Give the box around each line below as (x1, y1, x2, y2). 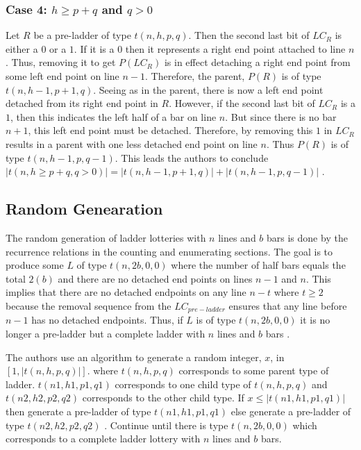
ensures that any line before (228, 298, 347, 312)
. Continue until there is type (104, 417, 228, 432)
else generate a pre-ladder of (230, 403, 351, 418)
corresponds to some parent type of (178, 363, 329, 378)
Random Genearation (6, 198, 163, 219)
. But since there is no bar (225, 109, 337, 124)
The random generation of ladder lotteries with (6, 230, 206, 244)
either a (6, 41, 38, 56)
